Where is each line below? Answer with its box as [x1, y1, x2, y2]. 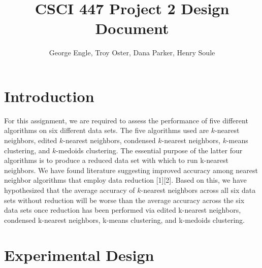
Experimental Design [4, 244, 154, 265]
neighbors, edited [4, 135, 57, 146]
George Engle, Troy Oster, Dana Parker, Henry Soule [49, 47, 215, 58]
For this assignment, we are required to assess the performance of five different [4, 115, 248, 125]
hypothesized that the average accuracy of [4, 185, 135, 195]
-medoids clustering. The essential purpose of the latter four [56, 145, 243, 155]
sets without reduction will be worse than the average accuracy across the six [4, 194, 245, 205]
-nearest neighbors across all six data [141, 185, 256, 195]
